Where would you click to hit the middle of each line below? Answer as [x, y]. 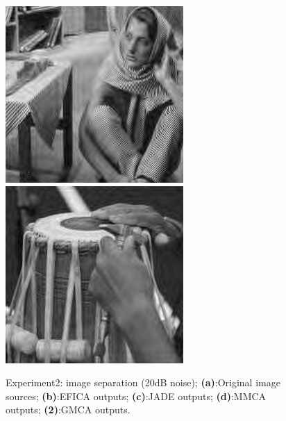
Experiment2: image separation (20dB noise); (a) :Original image [143, 382]
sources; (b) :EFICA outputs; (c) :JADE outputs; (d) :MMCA [136, 396]
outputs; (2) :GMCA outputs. [68, 410]
